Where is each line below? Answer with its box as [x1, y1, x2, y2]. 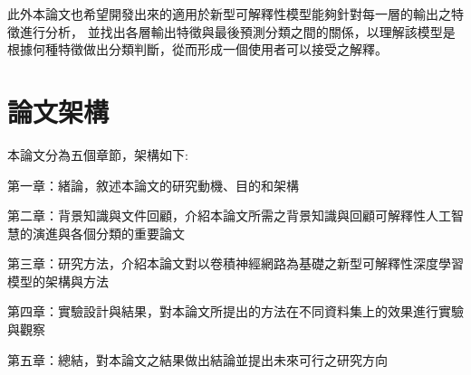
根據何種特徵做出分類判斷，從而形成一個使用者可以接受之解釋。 [7, 40, 388, 59]
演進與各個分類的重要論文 [32, 223, 185, 242]
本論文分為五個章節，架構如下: [7, 145, 188, 164]
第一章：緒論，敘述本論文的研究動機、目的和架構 [7, 175, 299, 194]
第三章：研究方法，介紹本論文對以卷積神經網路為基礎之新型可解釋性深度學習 [7, 254, 464, 273]
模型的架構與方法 [7, 271, 109, 290]
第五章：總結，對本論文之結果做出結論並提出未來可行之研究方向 [7, 350, 388, 369]
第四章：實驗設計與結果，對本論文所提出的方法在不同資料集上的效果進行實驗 [7, 302, 464, 321]
